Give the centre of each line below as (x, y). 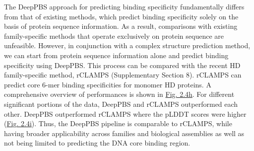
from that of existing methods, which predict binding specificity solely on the (121, 16)
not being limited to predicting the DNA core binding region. (97, 143)
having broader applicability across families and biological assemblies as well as (124, 133)
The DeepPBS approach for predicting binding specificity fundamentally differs (124, 6)
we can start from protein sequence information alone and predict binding (116, 55)
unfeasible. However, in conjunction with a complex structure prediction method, (127, 45)
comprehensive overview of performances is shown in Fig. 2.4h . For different (119, 94)
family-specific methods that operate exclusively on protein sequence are (114, 36)
